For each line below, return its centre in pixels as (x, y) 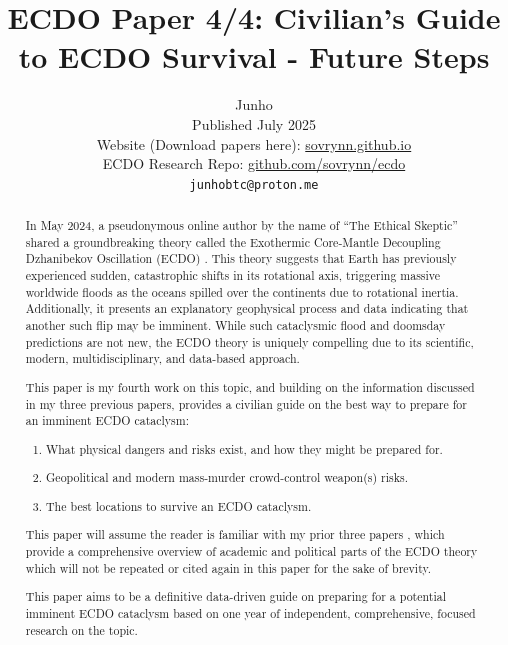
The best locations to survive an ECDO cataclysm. (179, 505)
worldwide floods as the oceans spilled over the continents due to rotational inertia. (242, 291)
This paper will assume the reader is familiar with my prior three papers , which (235, 534)
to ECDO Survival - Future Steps (254, 56)
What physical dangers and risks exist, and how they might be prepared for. (244, 448)
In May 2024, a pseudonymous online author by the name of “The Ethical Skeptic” (241, 225)
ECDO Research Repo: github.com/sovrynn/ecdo (254, 163)
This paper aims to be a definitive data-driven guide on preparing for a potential (235, 596)
